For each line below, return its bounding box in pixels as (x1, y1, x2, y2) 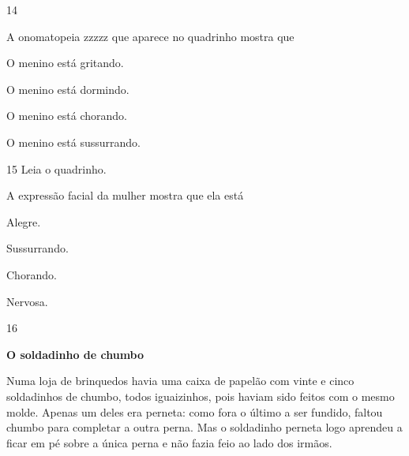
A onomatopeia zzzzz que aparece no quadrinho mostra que (6, 28, 295, 44)
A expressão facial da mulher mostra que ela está (6, 187, 244, 204)
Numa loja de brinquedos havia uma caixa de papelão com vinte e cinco (6, 372, 355, 389)
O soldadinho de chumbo (6, 346, 144, 362)
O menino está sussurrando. (6, 133, 141, 150)
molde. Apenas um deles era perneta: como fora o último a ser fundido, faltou (6, 403, 383, 420)
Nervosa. (6, 293, 48, 309)
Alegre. (6, 213, 41, 230)
